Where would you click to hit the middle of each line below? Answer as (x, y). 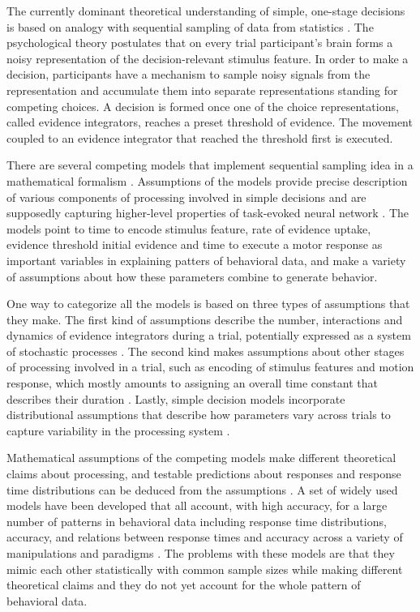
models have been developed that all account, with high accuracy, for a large (197, 505)
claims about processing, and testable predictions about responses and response (204, 474)
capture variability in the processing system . (118, 430)
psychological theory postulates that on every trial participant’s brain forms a (200, 43)
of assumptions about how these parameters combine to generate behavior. (192, 276)
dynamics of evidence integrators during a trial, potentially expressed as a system (209, 335)
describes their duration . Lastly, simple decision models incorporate (176, 398)
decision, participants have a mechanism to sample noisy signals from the (189, 74)
